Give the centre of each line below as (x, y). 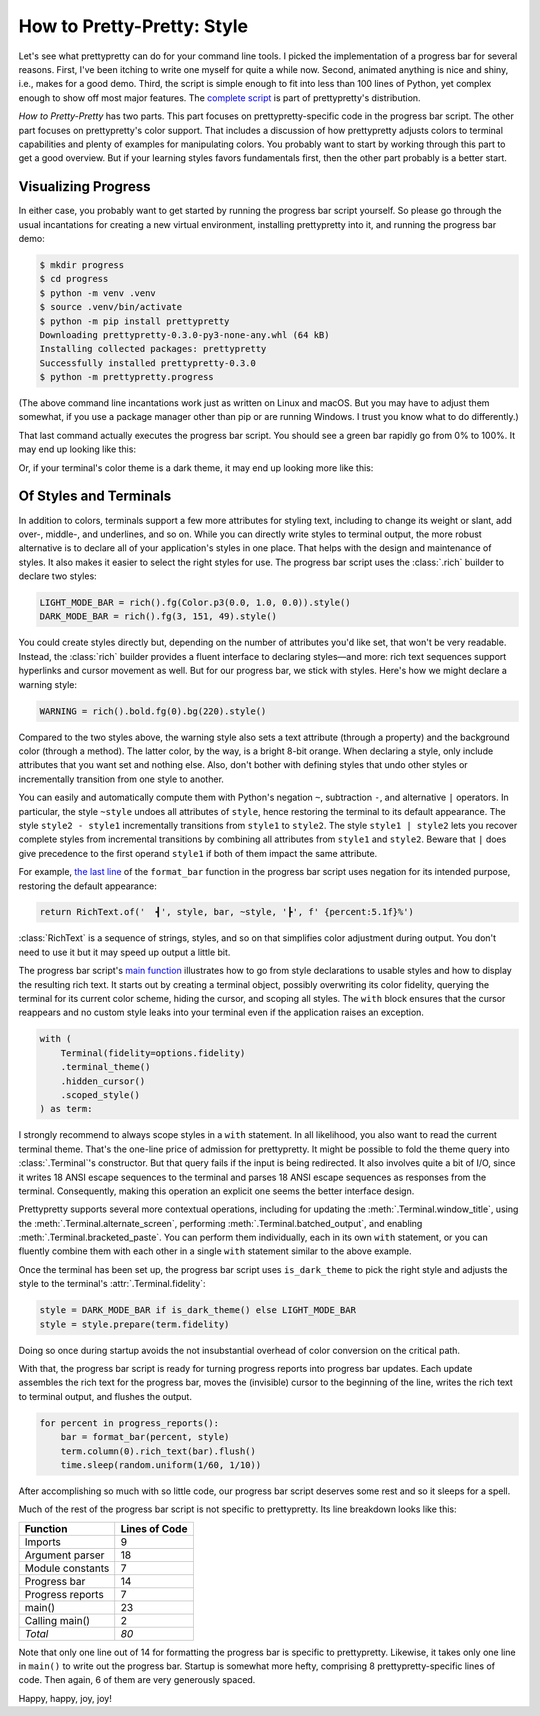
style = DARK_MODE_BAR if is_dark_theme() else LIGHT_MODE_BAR (198, 1310)
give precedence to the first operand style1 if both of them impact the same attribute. (198, 853)
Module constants (67, 1568)
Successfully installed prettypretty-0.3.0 (148, 363)
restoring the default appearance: (87, 886)
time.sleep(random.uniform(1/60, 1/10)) (161, 1464)
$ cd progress (74, 279)
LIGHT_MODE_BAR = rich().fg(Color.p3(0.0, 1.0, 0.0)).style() (195, 603)
